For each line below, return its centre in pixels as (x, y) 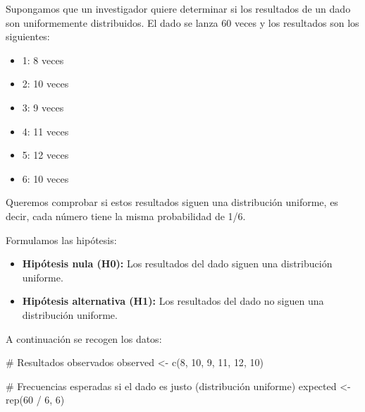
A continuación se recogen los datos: (84, 338)
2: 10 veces (45, 84)
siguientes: (28, 36)
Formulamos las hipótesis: (61, 240)
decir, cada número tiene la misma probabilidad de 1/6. (126, 216)
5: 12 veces (45, 155)
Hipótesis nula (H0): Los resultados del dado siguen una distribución (177, 263)
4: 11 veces (45, 131)
